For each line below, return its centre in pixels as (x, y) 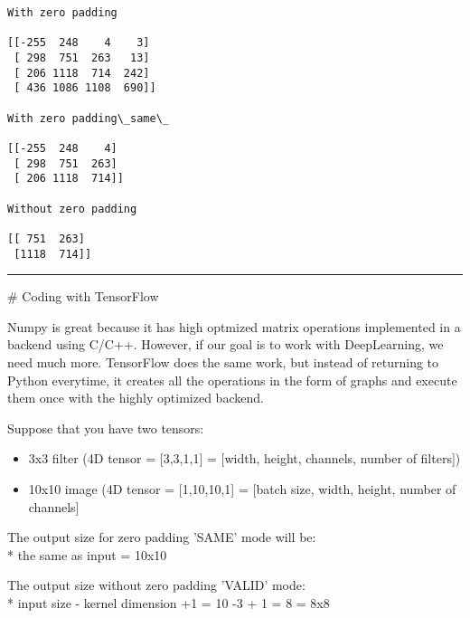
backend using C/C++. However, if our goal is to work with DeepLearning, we (226, 344)
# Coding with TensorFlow (83, 296)
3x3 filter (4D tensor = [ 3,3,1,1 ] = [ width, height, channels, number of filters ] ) (244, 458)
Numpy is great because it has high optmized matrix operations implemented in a (234, 326)
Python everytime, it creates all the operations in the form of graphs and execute (232, 380)
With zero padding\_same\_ (88, 118)
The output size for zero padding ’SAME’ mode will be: (162, 537)
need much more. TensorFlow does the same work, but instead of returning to (223, 361)
